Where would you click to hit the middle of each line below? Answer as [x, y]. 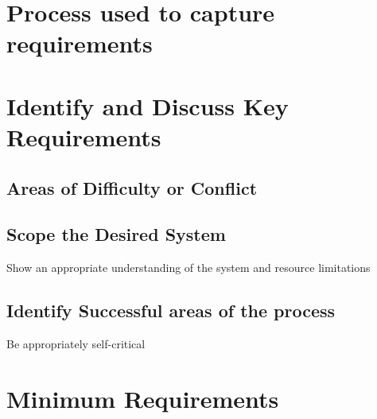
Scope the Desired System [116, 234]
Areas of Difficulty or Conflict [132, 187]
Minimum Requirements [143, 398]
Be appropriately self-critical [76, 343]
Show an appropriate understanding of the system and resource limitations [188, 268]
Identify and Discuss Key [148, 105]
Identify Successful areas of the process [171, 310]
